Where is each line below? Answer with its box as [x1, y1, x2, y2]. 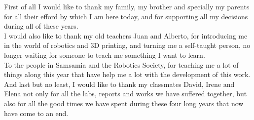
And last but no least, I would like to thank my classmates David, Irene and [4, 79, 235, 89]
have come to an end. [4, 108, 69, 118]
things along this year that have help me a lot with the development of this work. [4, 69, 251, 80]
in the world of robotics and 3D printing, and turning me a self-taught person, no [4, 40, 251, 50]
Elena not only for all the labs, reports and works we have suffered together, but [4, 88, 247, 99]
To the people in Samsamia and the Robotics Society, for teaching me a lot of [4, 59, 239, 70]
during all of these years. [4, 21, 78, 31]
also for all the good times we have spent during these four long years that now [4, 98, 244, 108]
